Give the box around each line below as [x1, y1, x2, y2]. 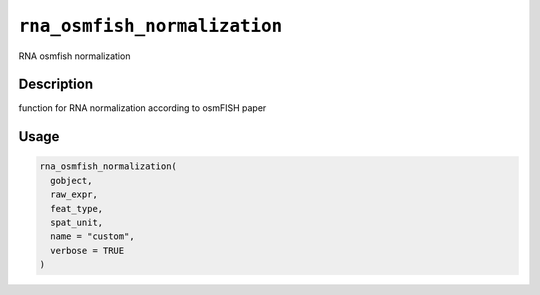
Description [18, 76, 94, 93]
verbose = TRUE [50, 245, 125, 256]
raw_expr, [50, 189, 99, 200]
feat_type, [50, 203, 104, 214]
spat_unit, [50, 217, 104, 229]
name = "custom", [50, 231, 135, 242]
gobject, [50, 175, 93, 186]
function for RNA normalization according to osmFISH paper [18, 102, 267, 114]
